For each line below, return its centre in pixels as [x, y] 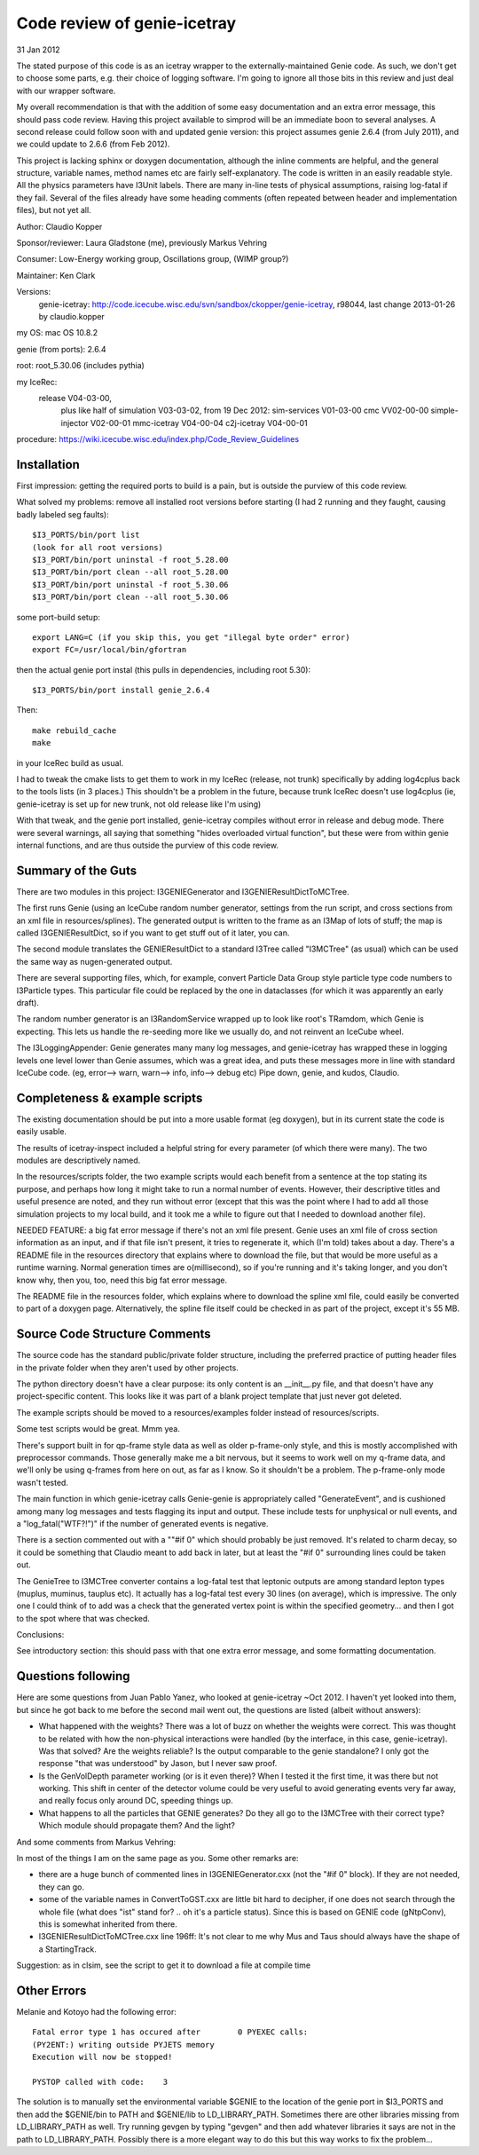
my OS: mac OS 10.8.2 [57, 333]
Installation [48, 465]
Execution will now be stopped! [102, 2057]
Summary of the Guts [77, 870]
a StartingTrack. [67, 1949]
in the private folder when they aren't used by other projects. [127, 1368]
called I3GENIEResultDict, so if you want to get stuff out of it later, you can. [153, 933]
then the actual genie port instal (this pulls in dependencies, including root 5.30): [164, 669]
